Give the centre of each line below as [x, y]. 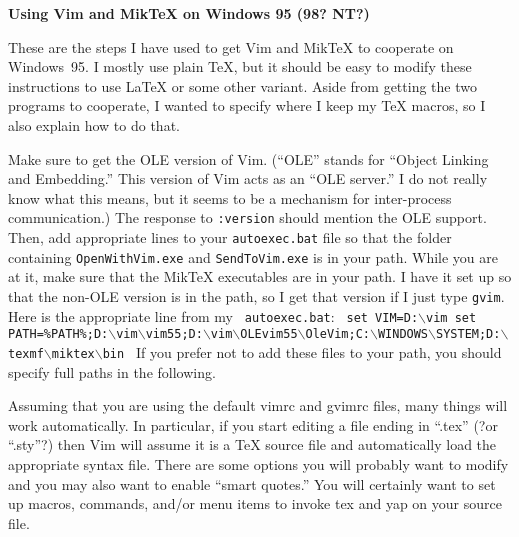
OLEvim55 [269, 334]
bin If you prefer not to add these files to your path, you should [302, 351]
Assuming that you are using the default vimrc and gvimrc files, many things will [258, 405]
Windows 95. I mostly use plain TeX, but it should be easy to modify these [240, 66]
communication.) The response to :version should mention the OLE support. [247, 217]
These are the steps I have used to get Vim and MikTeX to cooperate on [231, 46]
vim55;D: [174, 334]
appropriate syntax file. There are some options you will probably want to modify [258, 463]
